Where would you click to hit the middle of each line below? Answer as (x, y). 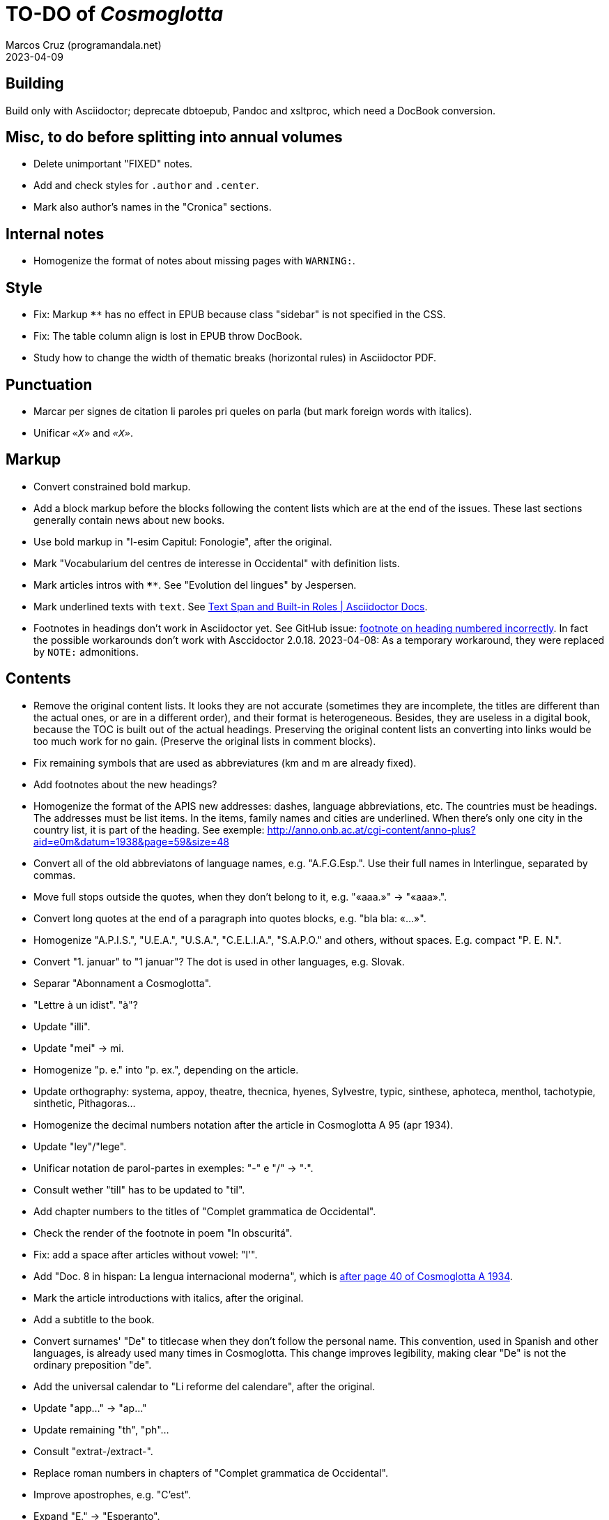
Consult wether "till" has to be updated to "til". (139, 1189)
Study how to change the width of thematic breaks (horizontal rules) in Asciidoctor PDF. (235, 358)
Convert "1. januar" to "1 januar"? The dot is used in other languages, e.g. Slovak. (219, 961)
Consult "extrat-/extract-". (93, 1451)
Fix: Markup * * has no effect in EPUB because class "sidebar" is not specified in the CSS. (240, 315)
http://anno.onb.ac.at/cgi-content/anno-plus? (371, 829)
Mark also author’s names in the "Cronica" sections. (153, 207)
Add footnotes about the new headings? (125, 784)
